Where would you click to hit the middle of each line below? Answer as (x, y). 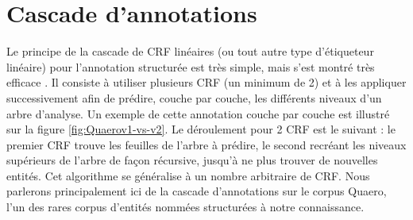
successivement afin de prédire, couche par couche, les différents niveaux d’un (194, 97)
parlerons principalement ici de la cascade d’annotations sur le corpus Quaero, (197, 191)
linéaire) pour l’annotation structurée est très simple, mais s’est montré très (191, 66)
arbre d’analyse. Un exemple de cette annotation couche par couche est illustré (198, 113)
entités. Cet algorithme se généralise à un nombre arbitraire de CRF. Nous (188, 175)
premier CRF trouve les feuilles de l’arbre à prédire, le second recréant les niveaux (206, 144)
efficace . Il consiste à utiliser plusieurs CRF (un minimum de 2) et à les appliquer (206, 82)
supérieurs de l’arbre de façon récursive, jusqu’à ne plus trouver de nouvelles (192, 160)
